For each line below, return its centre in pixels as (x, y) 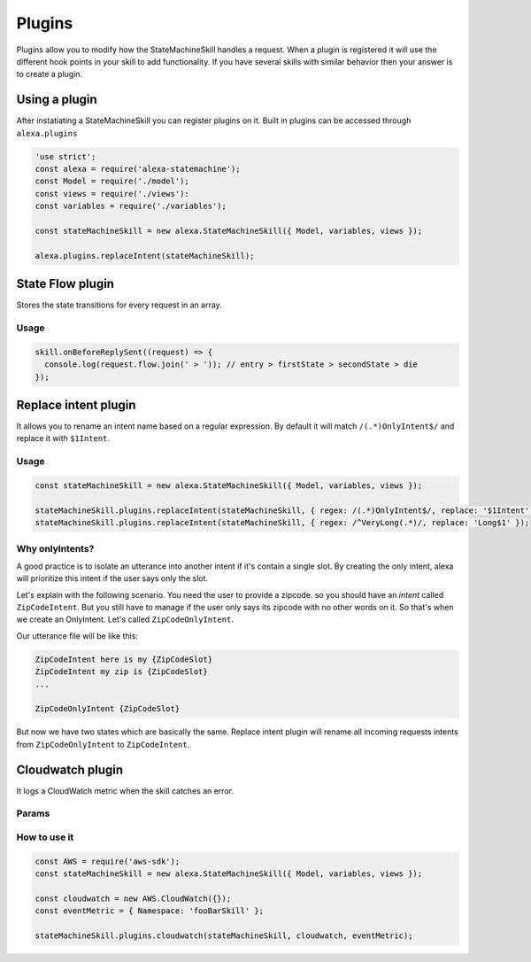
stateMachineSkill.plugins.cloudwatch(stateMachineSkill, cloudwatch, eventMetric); (224, 936)
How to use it (45, 837)
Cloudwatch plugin (70, 769)
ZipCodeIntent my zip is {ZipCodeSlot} (121, 672)
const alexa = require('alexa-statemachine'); (138, 169)
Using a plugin (57, 100)
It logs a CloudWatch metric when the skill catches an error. (125, 791)
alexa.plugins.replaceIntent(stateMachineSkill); (145, 256)
